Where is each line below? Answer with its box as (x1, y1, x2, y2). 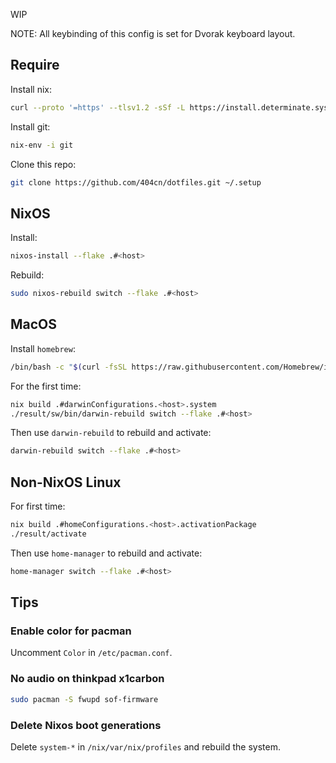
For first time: (10, 500, 66, 513)
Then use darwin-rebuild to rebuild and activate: (10, 427, 212, 439)
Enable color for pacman (10, 624, 132, 638)
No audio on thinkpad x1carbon (10, 672, 165, 686)
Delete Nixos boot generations (10, 718, 162, 732)
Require (10, 57, 60, 74)
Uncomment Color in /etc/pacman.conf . (10, 647, 173, 659)
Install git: (10, 120, 51, 133)
